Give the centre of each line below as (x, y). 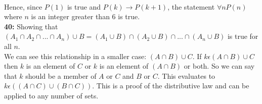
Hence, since (23, 6)
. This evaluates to (186, 75)
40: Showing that (31, 26)
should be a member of (61, 75)
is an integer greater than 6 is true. (85, 16)
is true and (84, 6)
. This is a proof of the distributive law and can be (171, 86)
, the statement (191, 6)
